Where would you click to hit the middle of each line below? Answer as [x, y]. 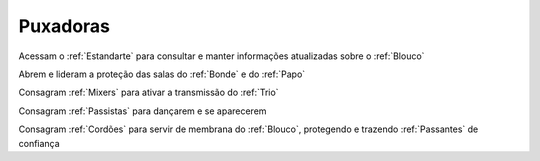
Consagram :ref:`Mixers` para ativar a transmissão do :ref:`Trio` [148, 92]
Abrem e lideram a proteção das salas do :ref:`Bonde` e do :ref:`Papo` [162, 74]
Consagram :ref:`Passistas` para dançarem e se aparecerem [142, 111]
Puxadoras [64, 26]
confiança [39, 143]
